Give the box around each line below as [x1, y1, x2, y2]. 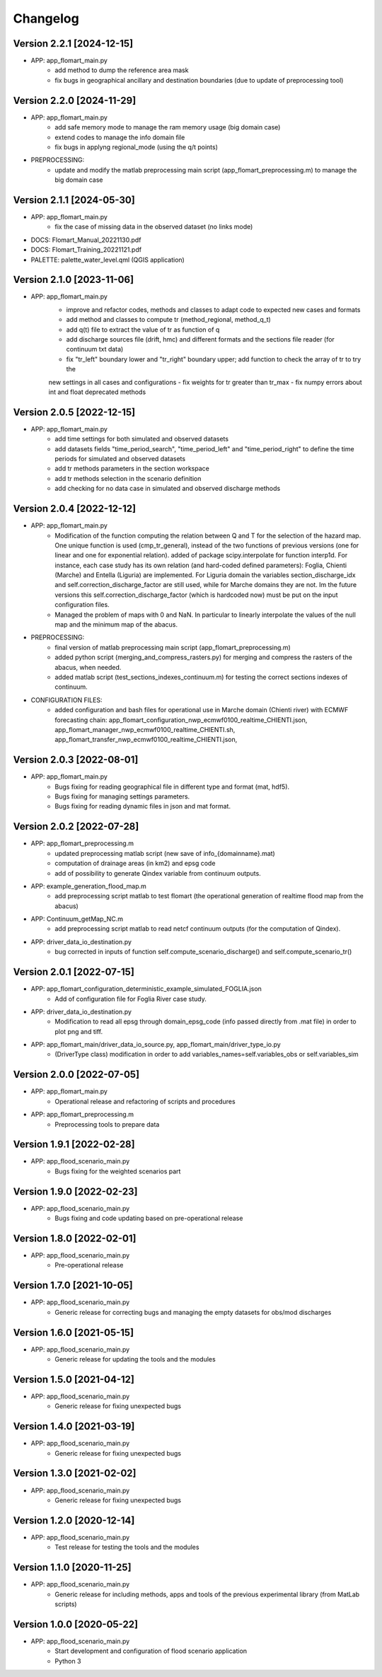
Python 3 [54, 1656, 81, 1665]
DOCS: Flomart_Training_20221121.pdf [30, 245, 141, 254]
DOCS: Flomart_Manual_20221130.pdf [30, 236, 141, 244]
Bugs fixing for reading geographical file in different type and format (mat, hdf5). [54, 782, 290, 791]
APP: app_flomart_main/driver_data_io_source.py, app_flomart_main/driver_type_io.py [30, 1040, 281, 1049]
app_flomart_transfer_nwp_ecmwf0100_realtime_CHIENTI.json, [54, 736, 238, 744]
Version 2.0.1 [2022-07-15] [13, 966, 134, 978]
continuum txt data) [66, 345, 124, 354]
